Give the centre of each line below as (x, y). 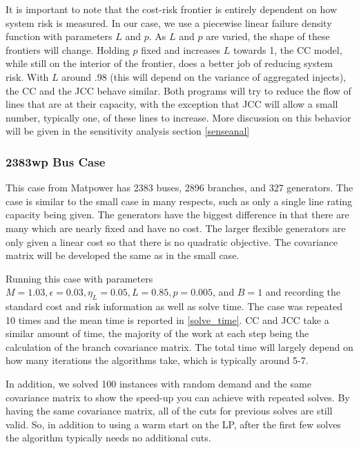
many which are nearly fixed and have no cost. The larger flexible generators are (176, 228)
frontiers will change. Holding (68, 49)
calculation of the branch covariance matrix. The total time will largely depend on (179, 346)
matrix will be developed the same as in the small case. (123, 255)
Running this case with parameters (79, 278)
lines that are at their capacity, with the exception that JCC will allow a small (172, 104)
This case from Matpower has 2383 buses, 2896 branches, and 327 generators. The (179, 188)
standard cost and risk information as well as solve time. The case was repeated (174, 306)
